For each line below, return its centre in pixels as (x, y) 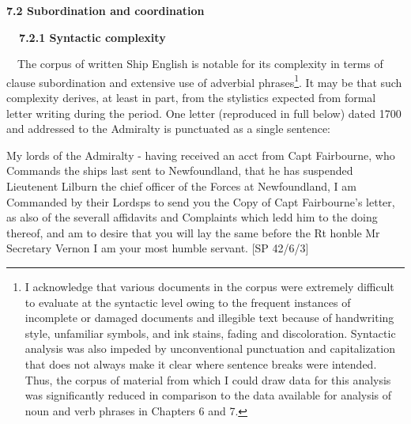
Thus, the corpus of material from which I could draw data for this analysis (208, 379)
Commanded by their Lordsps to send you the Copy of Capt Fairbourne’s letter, (201, 201)
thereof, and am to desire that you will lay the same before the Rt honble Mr (193, 232)
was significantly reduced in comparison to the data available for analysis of (208, 395)
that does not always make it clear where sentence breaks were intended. (201, 363)
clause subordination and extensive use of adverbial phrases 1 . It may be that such (204, 81)
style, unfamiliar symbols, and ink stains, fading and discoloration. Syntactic (210, 333)
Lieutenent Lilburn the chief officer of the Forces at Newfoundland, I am (181, 186)
